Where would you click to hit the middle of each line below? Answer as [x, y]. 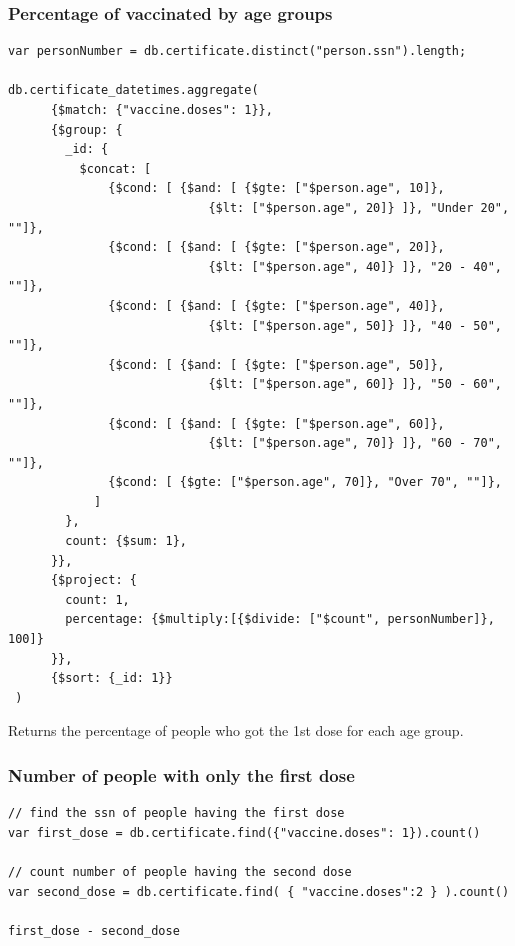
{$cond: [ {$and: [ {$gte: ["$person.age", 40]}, [276, 305]
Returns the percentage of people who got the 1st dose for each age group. [236, 730]
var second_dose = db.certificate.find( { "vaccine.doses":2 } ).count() [259, 891]
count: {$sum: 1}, [126, 541]
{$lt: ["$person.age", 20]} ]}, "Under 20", [359, 207]
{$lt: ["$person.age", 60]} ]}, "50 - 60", [355, 384]
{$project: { [93, 580]
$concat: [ [115, 168]
